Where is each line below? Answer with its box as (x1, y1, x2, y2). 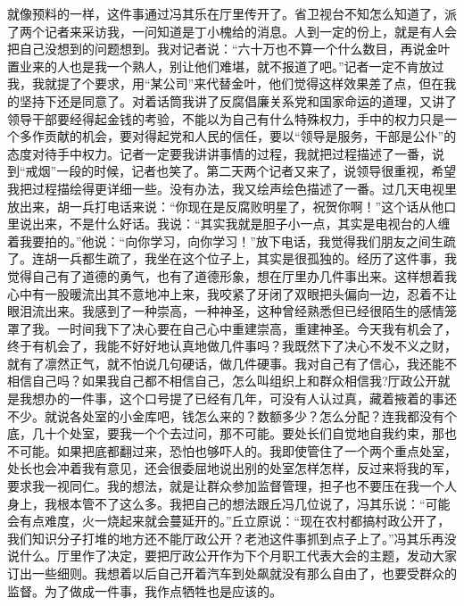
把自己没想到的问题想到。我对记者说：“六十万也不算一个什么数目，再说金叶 (7, 39, 451, 58)
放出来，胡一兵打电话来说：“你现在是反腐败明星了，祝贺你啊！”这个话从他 (7, 196, 444, 215)
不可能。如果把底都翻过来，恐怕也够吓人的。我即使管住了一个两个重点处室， (7, 441, 457, 460)
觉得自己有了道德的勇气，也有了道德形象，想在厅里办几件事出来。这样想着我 (7, 266, 457, 285)
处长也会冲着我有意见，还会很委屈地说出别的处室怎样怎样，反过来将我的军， (7, 459, 457, 477)
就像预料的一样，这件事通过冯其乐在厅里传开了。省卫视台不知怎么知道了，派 (7, 4, 457, 22)
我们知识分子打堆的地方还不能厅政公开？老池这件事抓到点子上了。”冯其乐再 (7, 528, 444, 547)
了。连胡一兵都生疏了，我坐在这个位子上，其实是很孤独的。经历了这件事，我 (7, 249, 457, 268)
